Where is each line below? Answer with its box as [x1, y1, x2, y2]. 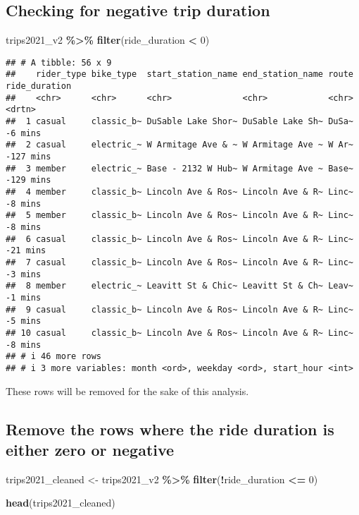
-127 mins [6, 152, 51, 162]
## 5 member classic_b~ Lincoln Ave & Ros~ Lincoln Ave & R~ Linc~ [6, 210, 353, 221]
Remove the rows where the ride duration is [6, 418, 334, 440]
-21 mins [6, 246, 46, 256]
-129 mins [6, 175, 51, 186]
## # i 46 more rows [6, 351, 102, 362]
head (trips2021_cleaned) [6, 495, 115, 510]
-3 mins [6, 269, 42, 279]
